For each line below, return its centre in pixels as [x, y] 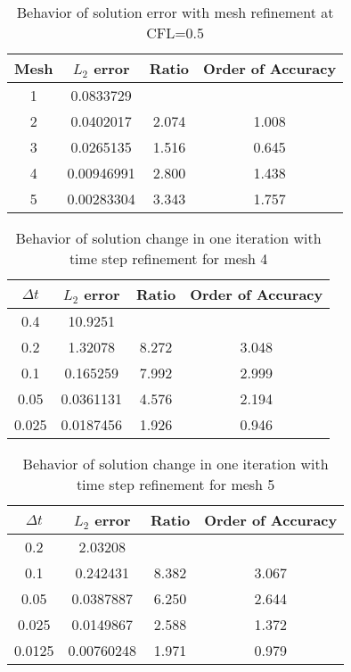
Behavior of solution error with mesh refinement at [175, 12]
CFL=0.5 [175, 33]
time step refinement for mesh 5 [175, 484]
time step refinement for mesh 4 [168, 258]
